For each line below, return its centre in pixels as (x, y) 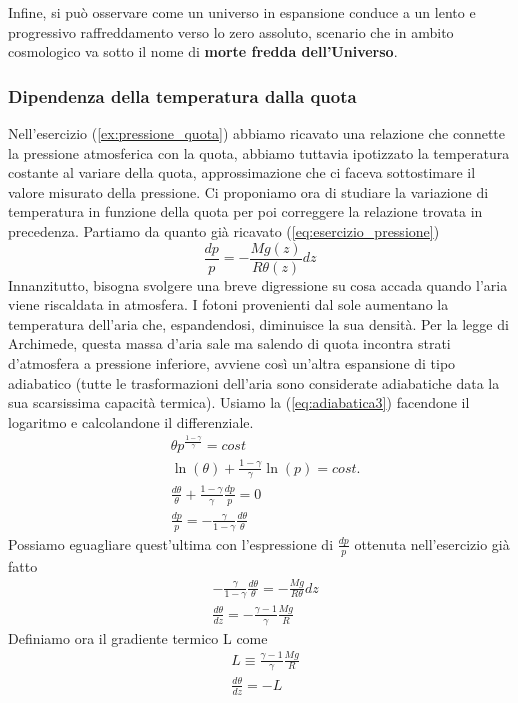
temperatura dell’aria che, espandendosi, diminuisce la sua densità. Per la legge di (258, 323)
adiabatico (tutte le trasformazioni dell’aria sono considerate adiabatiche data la (254, 382)
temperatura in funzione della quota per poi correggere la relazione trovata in (245, 211)
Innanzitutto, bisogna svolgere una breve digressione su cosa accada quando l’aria (258, 284)
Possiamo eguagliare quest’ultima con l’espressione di (171, 543)
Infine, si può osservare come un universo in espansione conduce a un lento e (242, 12)
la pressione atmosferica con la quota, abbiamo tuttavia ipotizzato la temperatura (259, 152)
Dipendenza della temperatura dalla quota (182, 95)
